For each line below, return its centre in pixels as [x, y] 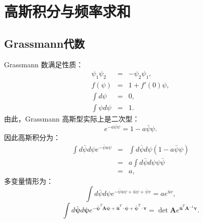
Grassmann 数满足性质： [44, 64]
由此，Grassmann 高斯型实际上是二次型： [72, 119]
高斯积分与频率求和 [68, 11]
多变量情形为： [29, 181]
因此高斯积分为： [32, 137]
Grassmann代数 [44, 43]
